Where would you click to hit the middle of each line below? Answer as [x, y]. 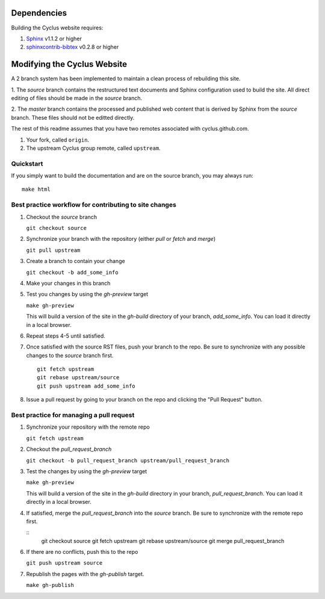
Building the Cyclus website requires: [57, 28]
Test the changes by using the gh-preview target [87, 471]
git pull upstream [53, 250]
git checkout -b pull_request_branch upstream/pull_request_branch [128, 460]
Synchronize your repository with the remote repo [88, 427]
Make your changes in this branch [68, 283]
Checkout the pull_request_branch [69, 449]
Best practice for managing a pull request [73, 415]
